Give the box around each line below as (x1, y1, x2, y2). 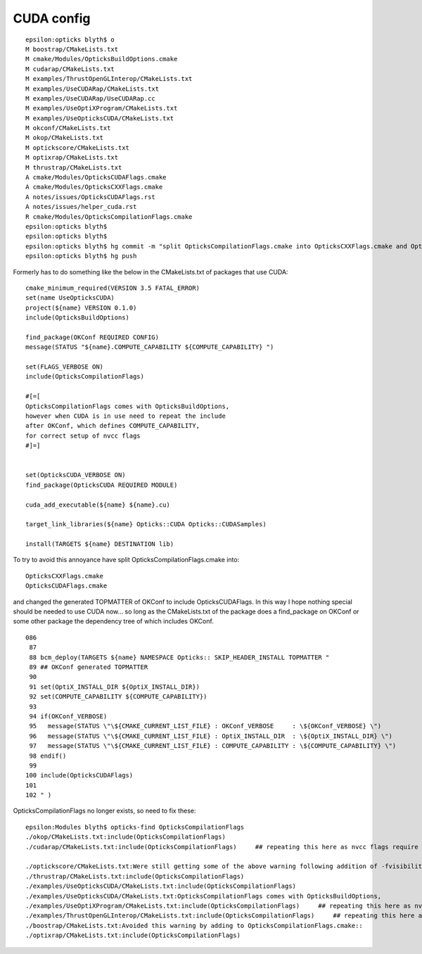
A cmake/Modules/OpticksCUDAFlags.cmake (25, 173, 167, 182)
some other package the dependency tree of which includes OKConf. (13, 617, 214, 625)
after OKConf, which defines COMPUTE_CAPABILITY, (25, 422, 200, 430)
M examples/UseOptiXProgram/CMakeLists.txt (25, 104, 178, 113)
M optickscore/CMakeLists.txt (25, 144, 130, 151)
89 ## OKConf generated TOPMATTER (29, 663, 148, 671)
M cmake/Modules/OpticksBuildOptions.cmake (25, 55, 178, 63)
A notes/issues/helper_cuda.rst (25, 203, 137, 211)
